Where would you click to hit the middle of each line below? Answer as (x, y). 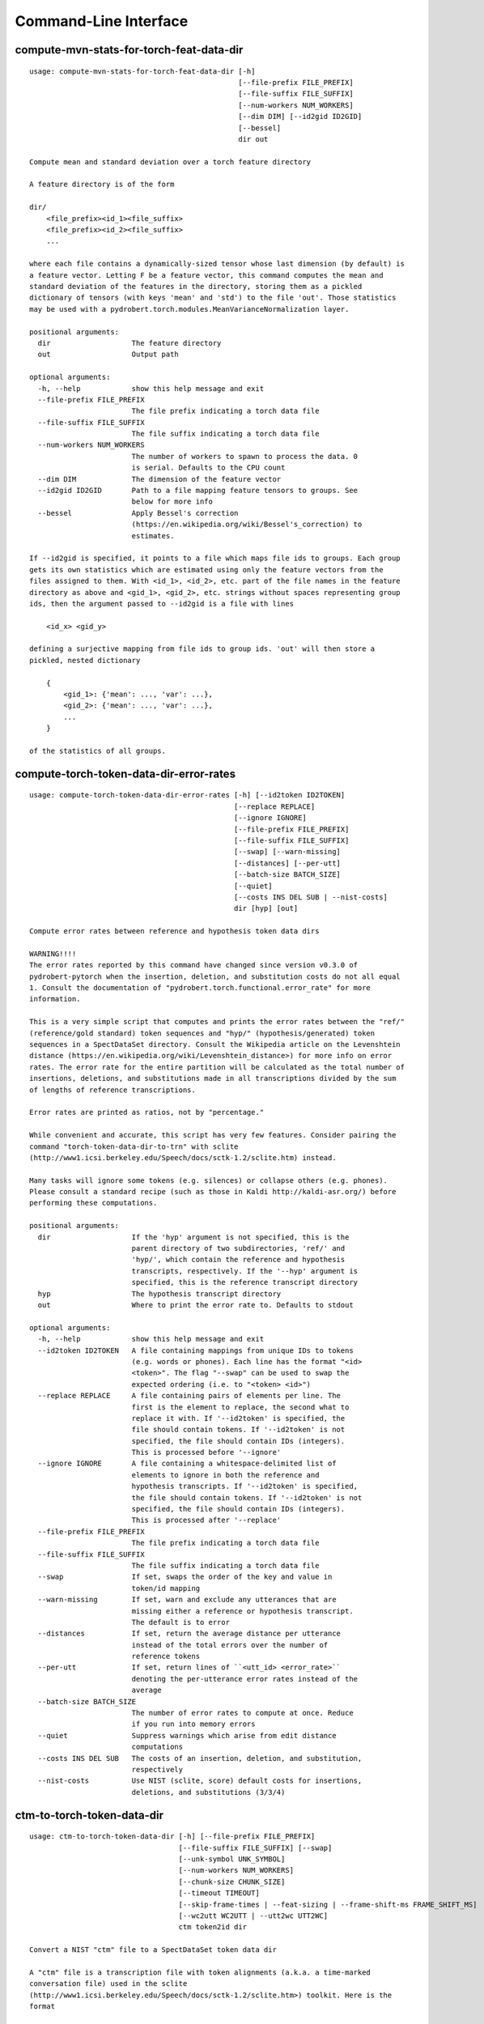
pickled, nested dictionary (85, 660)
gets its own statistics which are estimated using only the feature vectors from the (206, 570)
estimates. (153, 536)
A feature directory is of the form (102, 185)
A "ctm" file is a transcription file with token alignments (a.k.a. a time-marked (200, 1972)
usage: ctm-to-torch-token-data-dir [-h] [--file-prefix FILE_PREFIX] (172, 1837)
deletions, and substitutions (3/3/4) (208, 1792)
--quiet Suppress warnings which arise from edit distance (187, 1735)
